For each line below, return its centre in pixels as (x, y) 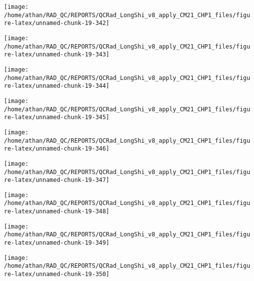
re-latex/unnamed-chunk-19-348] (57, 212)
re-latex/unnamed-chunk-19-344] (57, 86)
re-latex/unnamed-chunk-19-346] (57, 149)
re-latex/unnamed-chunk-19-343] (57, 55)
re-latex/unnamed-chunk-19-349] (57, 243)
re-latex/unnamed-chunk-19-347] (57, 180)
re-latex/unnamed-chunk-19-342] (57, 23)
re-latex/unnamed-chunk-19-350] (57, 274)
